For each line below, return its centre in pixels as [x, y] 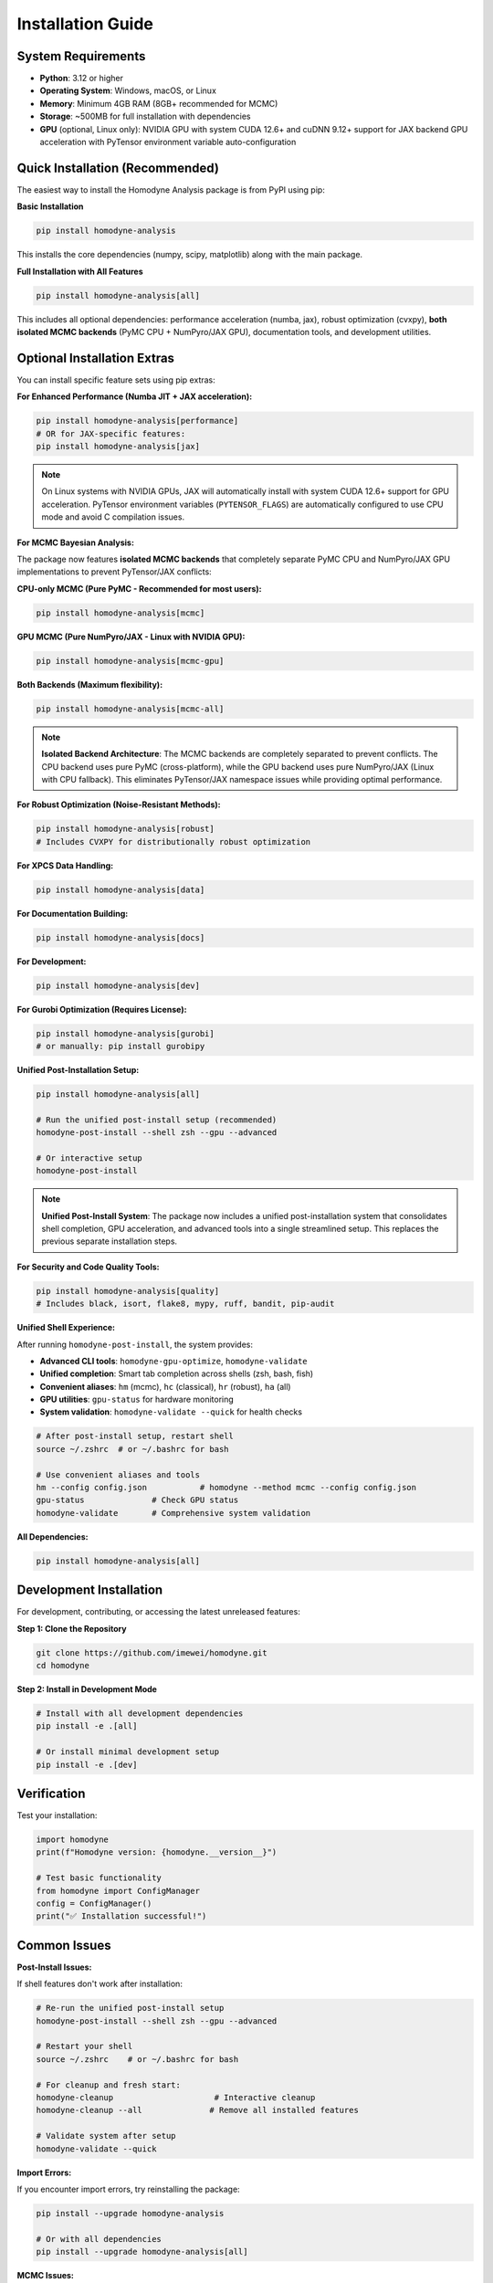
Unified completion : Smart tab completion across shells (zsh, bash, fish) [177, 1373]
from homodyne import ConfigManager [118, 1891]
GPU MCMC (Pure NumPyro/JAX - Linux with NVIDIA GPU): [131, 637]
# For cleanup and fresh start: [109, 2085]
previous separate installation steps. [110, 1241]
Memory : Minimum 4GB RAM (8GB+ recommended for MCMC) [159, 103]
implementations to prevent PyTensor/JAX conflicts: [114, 572]
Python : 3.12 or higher [81, 79]
